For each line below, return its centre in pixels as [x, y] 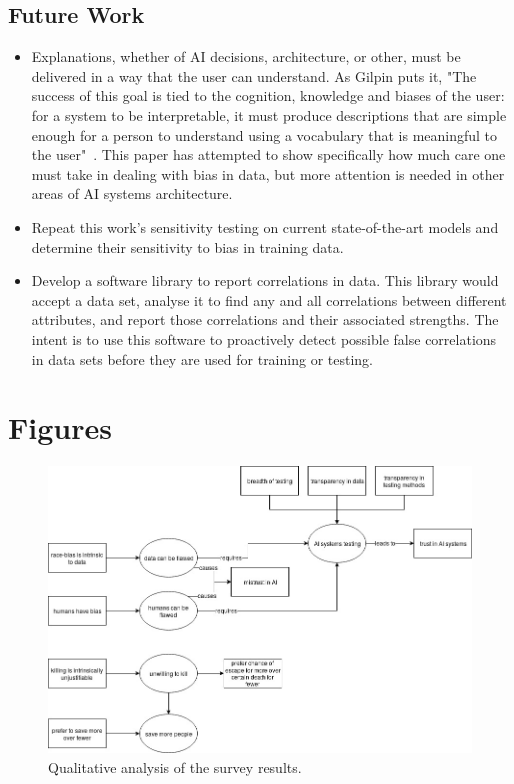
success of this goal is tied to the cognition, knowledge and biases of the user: [268, 95]
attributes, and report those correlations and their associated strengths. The [265, 319]
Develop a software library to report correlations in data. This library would [265, 280]
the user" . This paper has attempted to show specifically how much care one [268, 154]
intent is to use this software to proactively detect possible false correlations [264, 338]
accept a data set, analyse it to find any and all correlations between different [269, 299]
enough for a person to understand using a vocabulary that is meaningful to [264, 134]
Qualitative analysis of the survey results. [175, 766]
